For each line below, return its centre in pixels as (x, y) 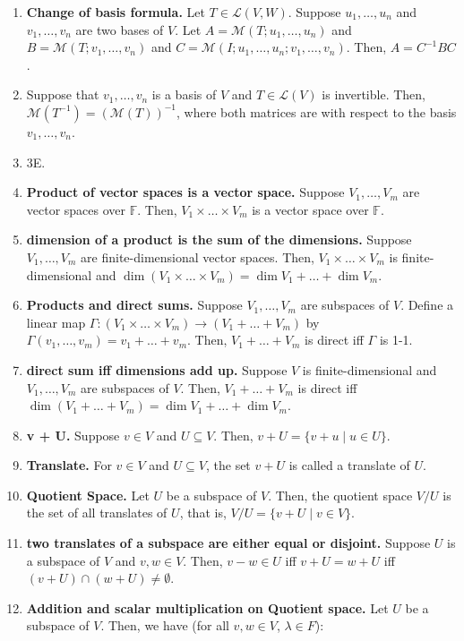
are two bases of (120, 29)
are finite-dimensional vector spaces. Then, (198, 256)
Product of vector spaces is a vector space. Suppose (185, 192)
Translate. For (69, 465)
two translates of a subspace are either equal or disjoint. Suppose (228, 543)
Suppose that (63, 94)
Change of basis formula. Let (116, 12)
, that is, (203, 513)
